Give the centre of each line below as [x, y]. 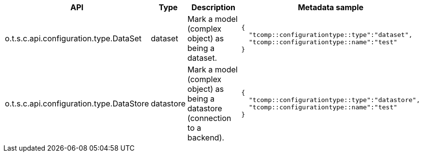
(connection [209, 118]
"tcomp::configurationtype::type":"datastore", [334, 100]
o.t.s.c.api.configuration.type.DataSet [73, 38]
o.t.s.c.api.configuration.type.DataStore [77, 104]
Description [213, 7]
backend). [206, 138]
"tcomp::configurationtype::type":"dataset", [331, 35]
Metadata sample [331, 7]
